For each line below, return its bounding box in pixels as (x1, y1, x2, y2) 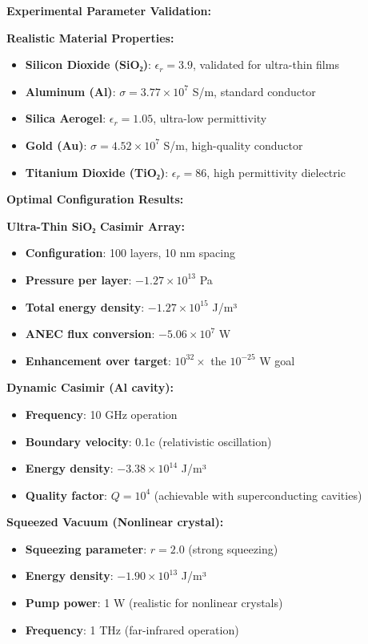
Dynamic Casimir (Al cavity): (6, 379, 174, 396)
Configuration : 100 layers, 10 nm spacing (25, 244, 236, 261)
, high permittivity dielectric (206, 163, 346, 180)
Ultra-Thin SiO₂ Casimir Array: (6, 217, 185, 234)
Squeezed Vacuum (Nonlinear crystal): (6, 513, 224, 530)
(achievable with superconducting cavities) (154, 486, 362, 503)
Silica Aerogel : (25, 110, 106, 127)
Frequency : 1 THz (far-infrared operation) (25, 621, 239, 638)
